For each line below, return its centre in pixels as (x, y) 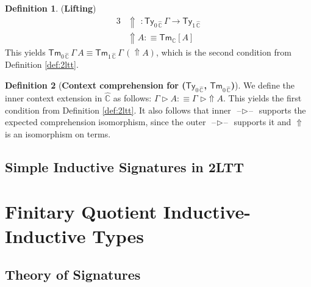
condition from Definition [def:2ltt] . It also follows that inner (118, 110)
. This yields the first (263, 98)
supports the (282, 110)
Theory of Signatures (73, 274)
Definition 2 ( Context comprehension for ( (95, 85)
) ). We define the (263, 85)
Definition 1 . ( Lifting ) (51, 8)
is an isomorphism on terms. (58, 133)
